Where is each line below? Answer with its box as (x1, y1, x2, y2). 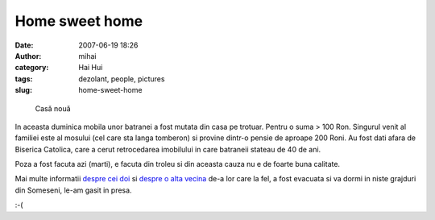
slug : (14, 85, 32, 95)
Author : (14, 51, 42, 60)
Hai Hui (78, 63, 103, 73)
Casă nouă (35, 103, 72, 113)
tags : (14, 73, 33, 84)
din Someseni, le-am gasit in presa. (14, 185, 132, 195)
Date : (14, 40, 34, 50)
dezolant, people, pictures (78, 73, 165, 84)
